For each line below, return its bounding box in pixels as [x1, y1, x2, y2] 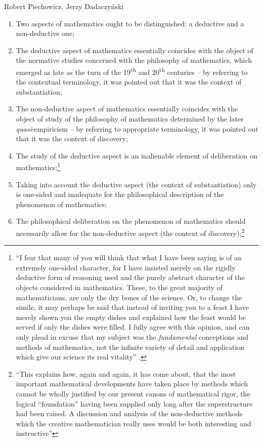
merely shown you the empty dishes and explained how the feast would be [16, 311, 246, 322]
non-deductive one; [16, 28, 74, 38]
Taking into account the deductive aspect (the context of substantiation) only [16, 179, 257, 189]
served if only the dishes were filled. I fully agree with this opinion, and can [16, 322, 250, 332]
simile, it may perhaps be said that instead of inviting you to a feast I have [16, 302, 249, 312]
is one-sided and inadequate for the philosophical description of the [16, 189, 224, 199]
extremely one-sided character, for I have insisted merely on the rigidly [16, 262, 236, 272]
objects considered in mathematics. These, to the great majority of [16, 282, 223, 293]
